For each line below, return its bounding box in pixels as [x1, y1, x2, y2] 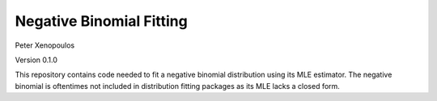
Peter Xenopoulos [15, 40, 75, 50]
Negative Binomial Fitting [15, 12, 188, 30]
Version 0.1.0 [15, 55, 58, 65]
